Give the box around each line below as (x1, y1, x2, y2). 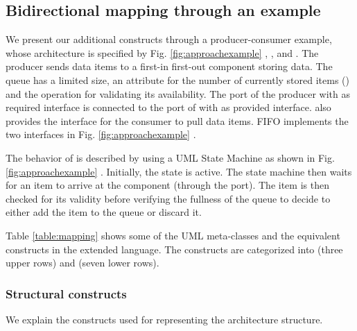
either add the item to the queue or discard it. (6, 205, 202, 219)
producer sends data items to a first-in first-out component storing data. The (6, 59, 333, 74)
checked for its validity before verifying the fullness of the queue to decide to (6, 191, 331, 205)
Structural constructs (6, 285, 127, 302)
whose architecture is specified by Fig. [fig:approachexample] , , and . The (6, 45, 319, 60)
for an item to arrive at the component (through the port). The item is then (6, 178, 329, 192)
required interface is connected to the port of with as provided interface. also (6, 100, 331, 114)
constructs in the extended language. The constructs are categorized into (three (6, 241, 343, 256)
